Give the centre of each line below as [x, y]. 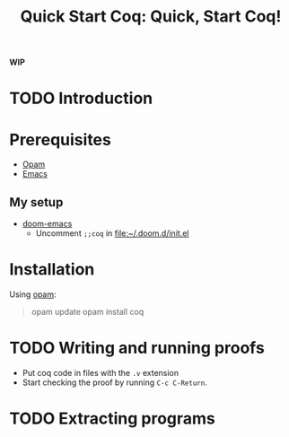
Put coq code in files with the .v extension [101, 373]
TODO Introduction [81, 98]
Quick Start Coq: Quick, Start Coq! [151, 17]
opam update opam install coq [88, 312]
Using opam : [33, 294]
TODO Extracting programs [112, 419]
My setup [36, 202]
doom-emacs [47, 224]
